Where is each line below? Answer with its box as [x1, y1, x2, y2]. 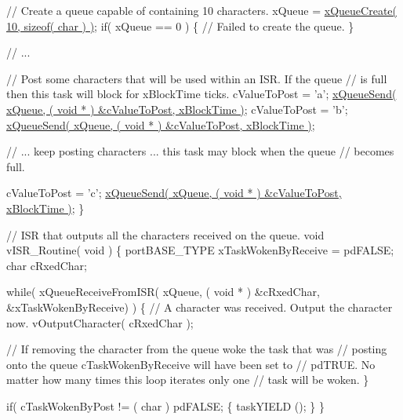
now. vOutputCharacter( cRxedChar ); [6, 314, 194, 331]
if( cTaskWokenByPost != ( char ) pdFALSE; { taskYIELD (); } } [6, 397, 325, 414]
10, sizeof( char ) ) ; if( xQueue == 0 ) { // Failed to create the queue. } [6, 17, 354, 34]
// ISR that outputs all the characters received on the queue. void [6, 226, 325, 243]
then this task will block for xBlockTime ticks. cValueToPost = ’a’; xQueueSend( [6, 86, 397, 102]
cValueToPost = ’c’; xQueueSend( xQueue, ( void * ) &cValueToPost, [6, 184, 342, 201]
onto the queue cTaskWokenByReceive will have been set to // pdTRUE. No [6, 356, 376, 372]
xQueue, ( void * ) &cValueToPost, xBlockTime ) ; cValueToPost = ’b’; [6, 100, 348, 117]
